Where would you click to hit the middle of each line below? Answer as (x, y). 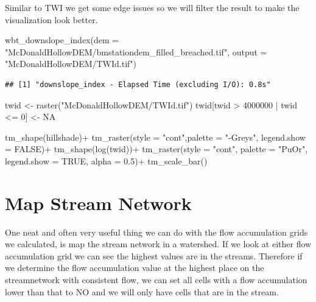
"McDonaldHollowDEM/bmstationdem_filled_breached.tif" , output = (136, 51)
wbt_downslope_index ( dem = (62, 40)
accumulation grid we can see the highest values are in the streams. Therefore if (154, 255)
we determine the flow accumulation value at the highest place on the (135, 268)
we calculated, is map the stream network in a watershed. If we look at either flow (158, 244)
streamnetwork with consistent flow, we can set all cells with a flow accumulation (156, 280)
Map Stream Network (98, 202)
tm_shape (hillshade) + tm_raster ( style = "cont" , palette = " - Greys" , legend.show (155, 137)
